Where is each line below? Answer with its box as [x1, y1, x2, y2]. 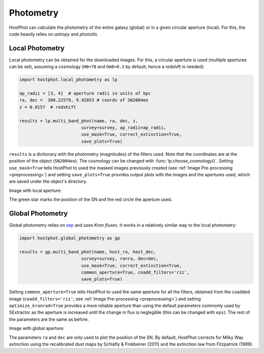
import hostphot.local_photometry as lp [19, 77, 117, 83]
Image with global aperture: [9, 326, 65, 331]
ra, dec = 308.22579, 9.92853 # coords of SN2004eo [19, 97, 149, 103]
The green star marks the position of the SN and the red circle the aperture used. [9, 196, 173, 203]
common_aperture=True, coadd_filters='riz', [81, 269, 190, 275]
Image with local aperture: [9, 188, 62, 193]
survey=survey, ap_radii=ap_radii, [81, 125, 167, 130]
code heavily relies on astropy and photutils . [9, 31, 99, 37]
